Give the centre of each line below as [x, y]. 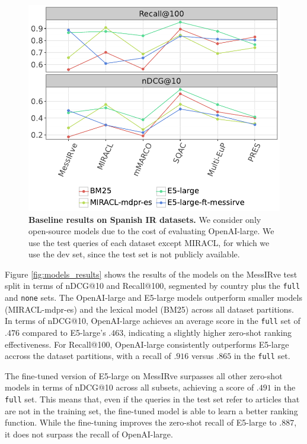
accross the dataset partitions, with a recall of [88, 356]
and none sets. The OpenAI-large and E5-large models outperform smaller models [153, 297]
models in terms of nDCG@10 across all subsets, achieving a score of [129, 387]
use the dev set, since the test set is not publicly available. [134, 254]
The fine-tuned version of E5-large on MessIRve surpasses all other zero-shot [144, 375]
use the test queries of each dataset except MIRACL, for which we [149, 242]
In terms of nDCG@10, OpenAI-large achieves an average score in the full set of [153, 321]
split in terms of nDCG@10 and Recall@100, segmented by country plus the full [153, 286]
